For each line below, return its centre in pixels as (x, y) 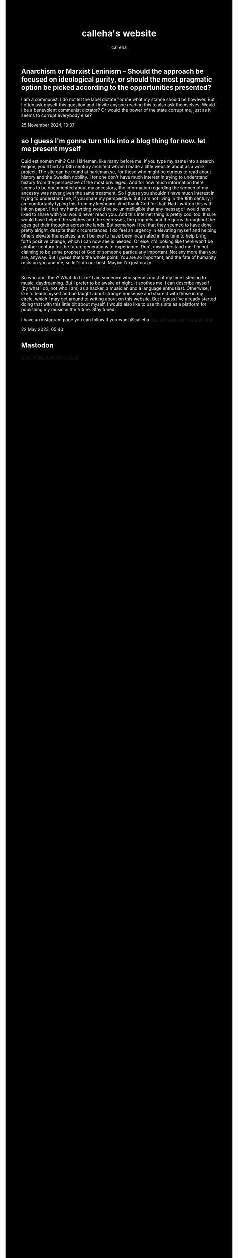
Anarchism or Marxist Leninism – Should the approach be (112, 71)
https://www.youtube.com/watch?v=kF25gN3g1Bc (74, 268)
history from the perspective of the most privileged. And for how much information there (112, 182)
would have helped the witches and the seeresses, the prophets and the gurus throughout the (118, 220)
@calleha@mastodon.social (50, 357)
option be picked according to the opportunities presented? (116, 87)
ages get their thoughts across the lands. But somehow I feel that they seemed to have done (116, 225)
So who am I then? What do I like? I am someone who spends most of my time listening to (114, 278)
